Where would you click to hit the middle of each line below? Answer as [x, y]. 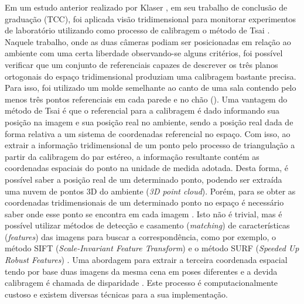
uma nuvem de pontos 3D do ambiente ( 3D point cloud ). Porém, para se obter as [150, 191]
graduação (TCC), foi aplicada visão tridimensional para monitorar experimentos [151, 18]
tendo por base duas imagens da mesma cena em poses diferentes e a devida [141, 271]
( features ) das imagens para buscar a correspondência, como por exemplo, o [140, 236]
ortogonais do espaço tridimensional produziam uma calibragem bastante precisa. [151, 76]
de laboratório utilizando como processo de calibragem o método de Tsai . [137, 30]
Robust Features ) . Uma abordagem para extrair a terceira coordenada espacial [146, 260]
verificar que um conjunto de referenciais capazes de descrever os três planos [141, 64]
